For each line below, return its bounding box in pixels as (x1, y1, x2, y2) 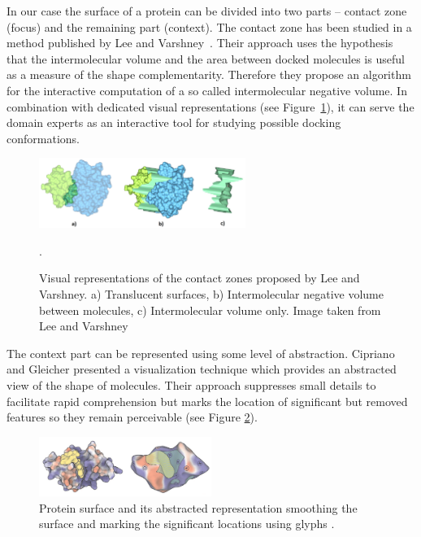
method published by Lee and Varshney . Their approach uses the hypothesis (7, 34, 393, 51)
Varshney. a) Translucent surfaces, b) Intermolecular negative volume (39, 286, 384, 303)
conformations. (7, 129, 80, 146)
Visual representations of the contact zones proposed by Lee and (39, 269, 360, 286)
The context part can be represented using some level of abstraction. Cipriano (7, 344, 395, 361)
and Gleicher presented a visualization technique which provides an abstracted (7, 360, 397, 378)
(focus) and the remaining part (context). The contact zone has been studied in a (7, 18, 412, 35)
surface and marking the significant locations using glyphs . (39, 515, 335, 532)
